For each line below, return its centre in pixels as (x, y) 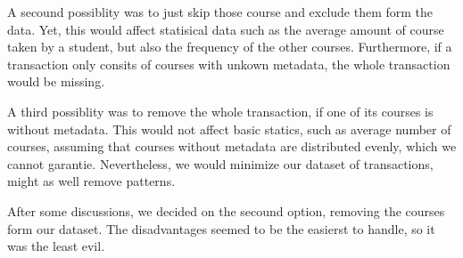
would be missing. (56, 81)
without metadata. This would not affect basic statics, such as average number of (229, 129)
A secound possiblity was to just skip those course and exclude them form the (220, 12)
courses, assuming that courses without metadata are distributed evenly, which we (232, 146)
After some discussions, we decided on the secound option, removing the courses (226, 210)
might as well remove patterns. (91, 181)
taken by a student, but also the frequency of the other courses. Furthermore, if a (230, 47)
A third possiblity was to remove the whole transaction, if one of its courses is (220, 111)
